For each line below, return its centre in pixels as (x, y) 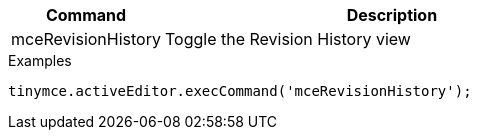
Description (392, 15)
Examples (40, 60)
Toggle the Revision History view (287, 39)
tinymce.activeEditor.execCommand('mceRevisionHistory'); (240, 91)
